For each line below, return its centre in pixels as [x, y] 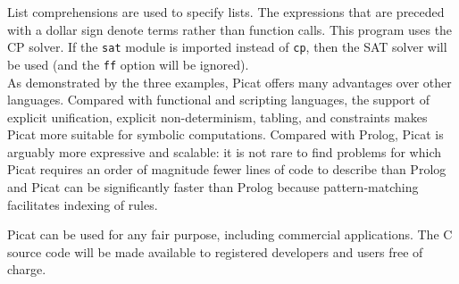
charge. [27, 269]
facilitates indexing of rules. [83, 204]
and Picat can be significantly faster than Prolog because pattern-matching [213, 187]
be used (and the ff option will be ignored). [128, 64]
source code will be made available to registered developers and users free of [215, 251]
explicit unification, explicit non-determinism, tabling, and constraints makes [217, 117]
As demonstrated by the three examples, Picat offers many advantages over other [229, 82]
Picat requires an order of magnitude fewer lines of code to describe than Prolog [227, 169]
